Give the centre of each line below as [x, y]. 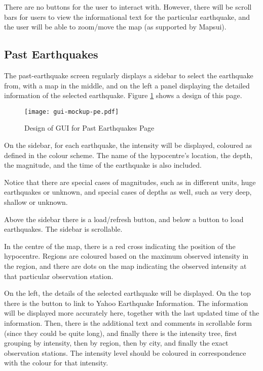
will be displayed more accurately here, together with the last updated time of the [132, 313]
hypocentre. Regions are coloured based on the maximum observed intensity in [126, 256]
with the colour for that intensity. [56, 363]
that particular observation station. [59, 276]
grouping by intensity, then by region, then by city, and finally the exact [116, 343]
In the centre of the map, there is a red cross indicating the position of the [120, 246]
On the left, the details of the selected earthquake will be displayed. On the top [127, 293]
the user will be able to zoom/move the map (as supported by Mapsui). [115, 27]
